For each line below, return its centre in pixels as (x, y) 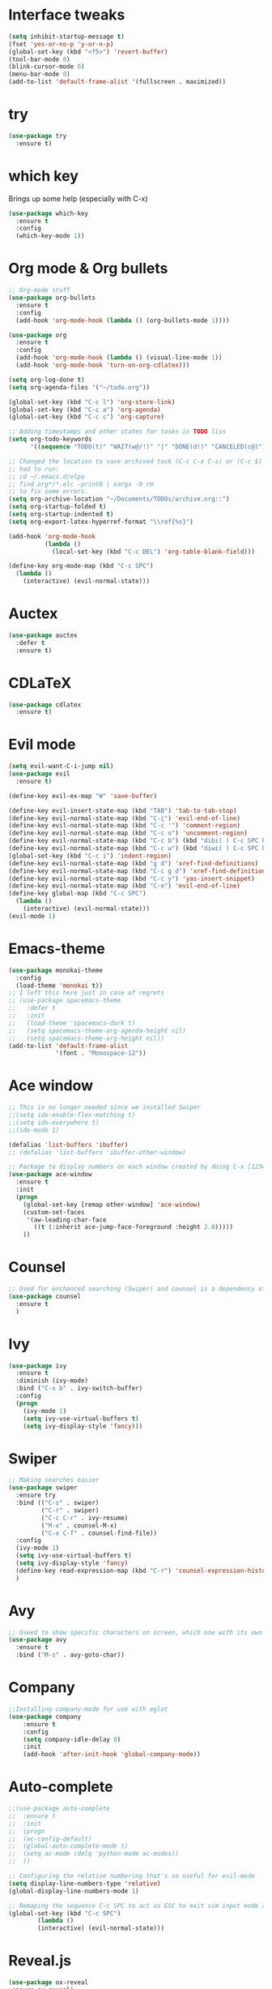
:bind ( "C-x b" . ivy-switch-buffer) (79, 1389)
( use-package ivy (38, 1366)
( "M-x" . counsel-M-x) (79, 1525)
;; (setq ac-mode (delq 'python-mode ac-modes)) (94, 1854)
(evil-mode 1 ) (32, 916)
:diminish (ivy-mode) (52, 1381)
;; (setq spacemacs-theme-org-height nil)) (86, 1038)
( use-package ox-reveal (49, 1983)
